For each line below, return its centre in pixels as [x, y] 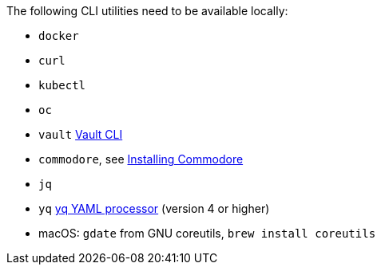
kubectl [62, 85]
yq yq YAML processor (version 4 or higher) [154, 208]
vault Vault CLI [81, 134]
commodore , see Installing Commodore [141, 159]
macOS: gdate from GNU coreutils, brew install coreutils [207, 233]
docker [59, 36]
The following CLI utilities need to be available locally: [147, 11]
